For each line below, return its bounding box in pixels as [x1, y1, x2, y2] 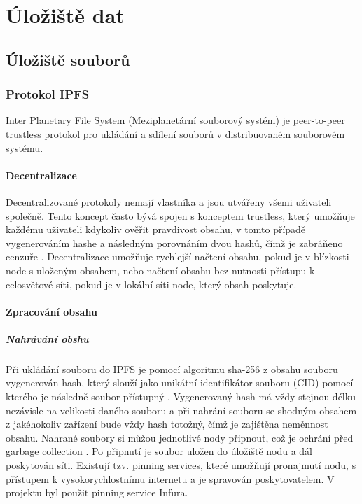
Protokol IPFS [6, 85, 90, 103]
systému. [6, 140, 43, 155]
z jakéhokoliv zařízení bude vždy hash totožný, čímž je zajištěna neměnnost [6, 416, 328, 431]
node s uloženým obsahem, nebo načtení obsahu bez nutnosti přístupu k [6, 262, 315, 277]
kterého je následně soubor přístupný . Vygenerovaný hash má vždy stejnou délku [6, 389, 356, 404]
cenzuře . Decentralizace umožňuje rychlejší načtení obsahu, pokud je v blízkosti [6, 249, 349, 264]
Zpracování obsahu [6, 304, 97, 318]
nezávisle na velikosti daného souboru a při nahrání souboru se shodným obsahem [6, 402, 357, 417]
